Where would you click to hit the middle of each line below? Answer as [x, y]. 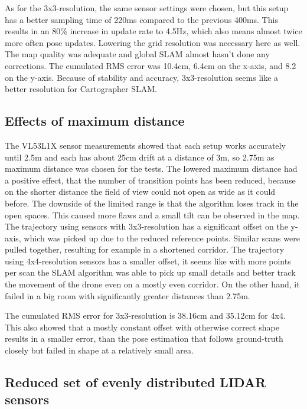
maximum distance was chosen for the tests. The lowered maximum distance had [151, 168]
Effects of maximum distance [95, 121]
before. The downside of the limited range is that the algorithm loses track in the [152, 203]
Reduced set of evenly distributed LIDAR [135, 382]
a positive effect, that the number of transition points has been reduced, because [150, 180]
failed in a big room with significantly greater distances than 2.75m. [128, 295]
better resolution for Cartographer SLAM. [81, 89]
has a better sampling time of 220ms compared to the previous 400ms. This [141, 19]
